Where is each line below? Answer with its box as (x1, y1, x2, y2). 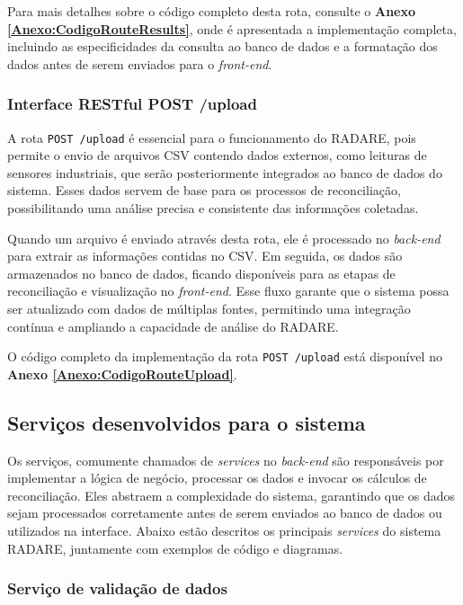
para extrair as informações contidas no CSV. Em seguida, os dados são (7, 246, 403, 265)
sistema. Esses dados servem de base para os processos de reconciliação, (7, 181, 401, 200)
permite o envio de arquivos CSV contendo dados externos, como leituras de (7, 146, 427, 165)
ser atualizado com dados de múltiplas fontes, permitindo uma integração (7, 299, 411, 317)
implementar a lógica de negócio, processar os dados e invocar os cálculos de (7, 468, 427, 487)
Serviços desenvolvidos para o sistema (7, 408, 366, 436)
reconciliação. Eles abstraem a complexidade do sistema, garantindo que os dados (7, 485, 456, 504)
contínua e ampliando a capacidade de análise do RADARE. (7, 316, 339, 335)
